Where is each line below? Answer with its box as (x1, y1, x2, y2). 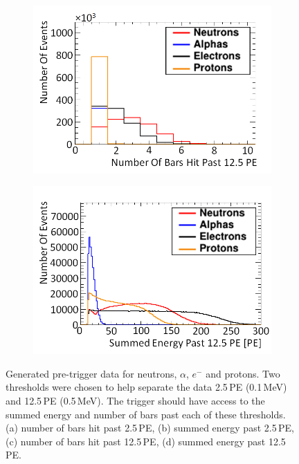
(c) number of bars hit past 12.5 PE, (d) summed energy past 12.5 (6, 434, 286, 448)
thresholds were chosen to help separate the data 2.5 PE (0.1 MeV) (6, 380, 287, 394)
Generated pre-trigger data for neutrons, (6, 366, 177, 380)
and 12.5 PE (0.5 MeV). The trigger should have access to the (6, 393, 265, 407)
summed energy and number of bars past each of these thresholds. (6, 407, 286, 421)
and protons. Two (206, 366, 280, 380)
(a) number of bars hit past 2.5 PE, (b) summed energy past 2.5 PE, (6, 420, 294, 435)
